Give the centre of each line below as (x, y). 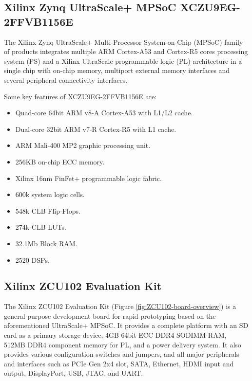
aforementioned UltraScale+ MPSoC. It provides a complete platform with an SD (126, 325)
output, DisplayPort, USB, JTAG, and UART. (74, 373)
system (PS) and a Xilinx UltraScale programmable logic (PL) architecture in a (123, 61)
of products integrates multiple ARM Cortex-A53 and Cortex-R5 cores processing (126, 51)
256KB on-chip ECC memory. (60, 161)
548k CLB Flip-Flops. (48, 210)
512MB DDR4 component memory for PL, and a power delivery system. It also (123, 344)
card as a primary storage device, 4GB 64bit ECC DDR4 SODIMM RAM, (115, 335)
